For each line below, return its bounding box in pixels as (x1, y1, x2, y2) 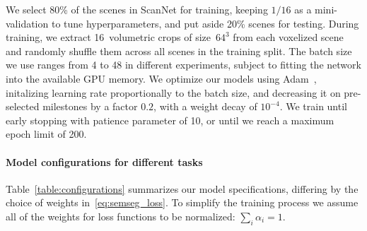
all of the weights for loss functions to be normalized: (6, 208, 235, 223)
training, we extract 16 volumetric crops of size (6, 30, 211, 45)
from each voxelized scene (233, 30, 344, 45)
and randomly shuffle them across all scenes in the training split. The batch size (6, 43, 352, 58)
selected (6, 99, 40, 114)
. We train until (279, 99, 347, 114)
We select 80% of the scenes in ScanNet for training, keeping (6, 2, 268, 16)
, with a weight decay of (153, 99, 257, 114)
